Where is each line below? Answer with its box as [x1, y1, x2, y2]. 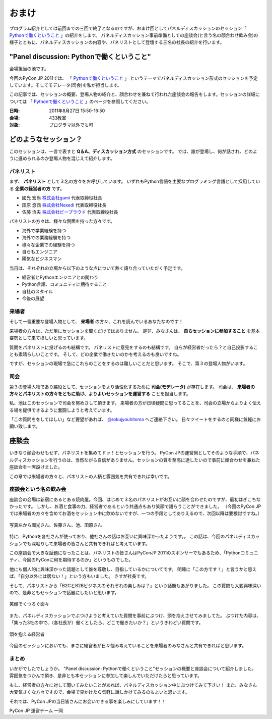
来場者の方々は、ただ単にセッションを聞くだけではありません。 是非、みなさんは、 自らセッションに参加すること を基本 [9, 328, 260, 334]
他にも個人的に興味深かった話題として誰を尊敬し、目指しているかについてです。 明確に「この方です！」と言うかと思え [9, 566, 257, 572]
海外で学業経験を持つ [22, 227, 66, 233]
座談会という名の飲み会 [9, 486, 66, 493]
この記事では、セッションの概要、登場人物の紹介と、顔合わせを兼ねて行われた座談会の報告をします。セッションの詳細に [9, 91, 260, 97]
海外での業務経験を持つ [22, 235, 71, 241]
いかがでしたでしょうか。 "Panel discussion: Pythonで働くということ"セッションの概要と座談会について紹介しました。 [9, 665, 256, 672]
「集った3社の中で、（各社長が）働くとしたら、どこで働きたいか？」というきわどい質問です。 [9, 620, 203, 626]
